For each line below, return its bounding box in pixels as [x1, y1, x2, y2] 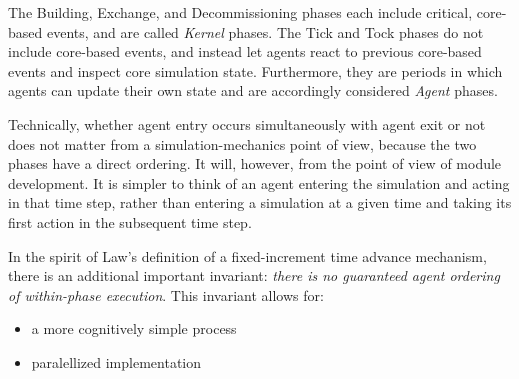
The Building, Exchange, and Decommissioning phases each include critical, [8, 2, 473, 22]
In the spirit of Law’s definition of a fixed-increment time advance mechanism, [8, 245, 487, 266]
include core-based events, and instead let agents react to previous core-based [8, 41, 482, 62]
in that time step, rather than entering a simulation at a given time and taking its [8, 192, 512, 213]
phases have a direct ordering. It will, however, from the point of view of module [8, 153, 502, 174]
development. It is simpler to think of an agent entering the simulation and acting [8, 172, 510, 193]
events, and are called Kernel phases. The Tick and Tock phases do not [46, 21, 484, 42]
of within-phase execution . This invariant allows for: [8, 284, 324, 305]
